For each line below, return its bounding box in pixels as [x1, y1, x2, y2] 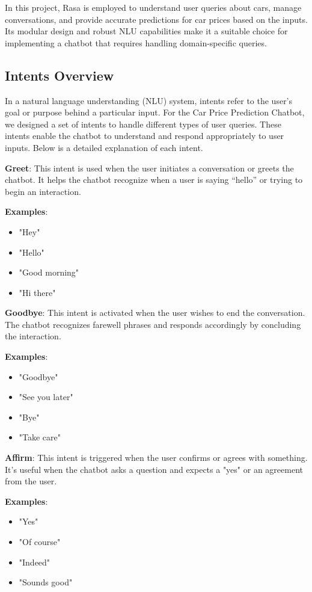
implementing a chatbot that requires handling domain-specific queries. [5, 36, 267, 49]
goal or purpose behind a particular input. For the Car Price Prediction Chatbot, [5, 106, 305, 119]
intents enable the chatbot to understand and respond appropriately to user [5, 129, 284, 142]
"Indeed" [19, 555, 50, 568]
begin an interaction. [5, 185, 81, 197]
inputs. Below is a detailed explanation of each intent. [5, 141, 203, 153]
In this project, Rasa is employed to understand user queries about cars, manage [5, 1, 302, 13]
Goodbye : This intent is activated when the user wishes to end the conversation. [5, 306, 305, 319]
